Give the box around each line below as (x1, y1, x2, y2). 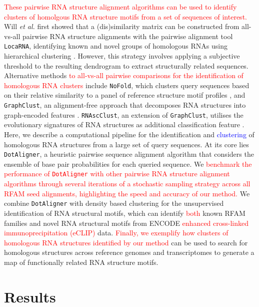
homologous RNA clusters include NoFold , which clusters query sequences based (4, 80, 249, 90)
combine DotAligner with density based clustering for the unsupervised (4, 198, 224, 208)
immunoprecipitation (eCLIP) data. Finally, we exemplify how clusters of (4, 227, 228, 238)
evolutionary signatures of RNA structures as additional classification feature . (4, 119, 244, 130)
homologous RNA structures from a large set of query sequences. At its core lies (4, 139, 249, 149)
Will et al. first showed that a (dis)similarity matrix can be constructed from (4, 21, 239, 32)
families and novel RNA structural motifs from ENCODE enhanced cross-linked (4, 217, 249, 228)
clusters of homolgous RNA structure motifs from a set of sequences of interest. (4, 11, 247, 22)
